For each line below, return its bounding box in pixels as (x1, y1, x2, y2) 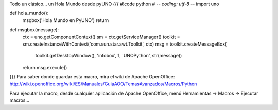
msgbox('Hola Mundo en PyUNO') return (22, 17, 109, 23)
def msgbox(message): (9, 27, 59, 33)
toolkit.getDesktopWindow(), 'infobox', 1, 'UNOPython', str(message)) (35, 53, 182, 59)
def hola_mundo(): (9, 10, 49, 16)
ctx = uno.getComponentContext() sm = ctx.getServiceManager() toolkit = (22, 34, 180, 40)
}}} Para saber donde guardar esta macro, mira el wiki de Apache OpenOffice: (9, 74, 175, 80)
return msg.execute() (22, 64, 67, 70)
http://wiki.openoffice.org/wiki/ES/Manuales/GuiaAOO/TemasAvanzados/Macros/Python (9, 81, 197, 87)
